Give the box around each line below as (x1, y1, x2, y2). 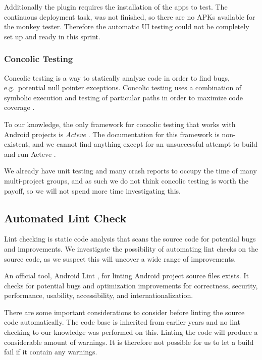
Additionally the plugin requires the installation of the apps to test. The (4, 2, 228, 12)
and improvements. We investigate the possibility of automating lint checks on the (4, 243, 258, 254)
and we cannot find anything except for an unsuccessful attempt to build (32, 139, 258, 149)
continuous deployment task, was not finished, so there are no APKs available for (4, 11, 255, 22)
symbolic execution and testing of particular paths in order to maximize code (4, 92, 243, 102)
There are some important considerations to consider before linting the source (4, 307, 245, 317)
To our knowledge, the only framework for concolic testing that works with (4, 118, 236, 129)
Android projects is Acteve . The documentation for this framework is (4, 129, 220, 139)
